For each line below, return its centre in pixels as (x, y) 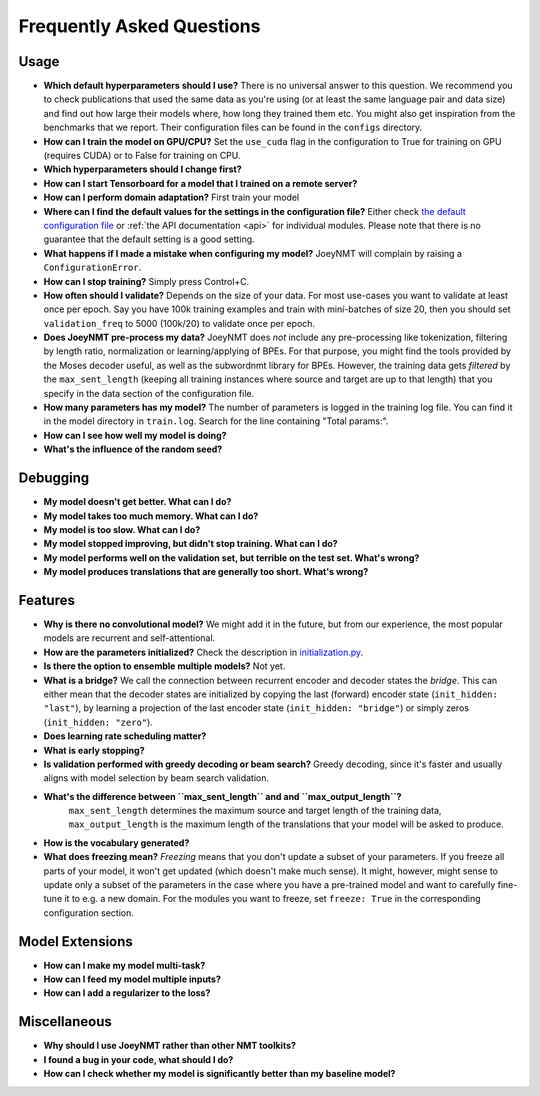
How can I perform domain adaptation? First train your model (171, 197)
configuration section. (89, 912)
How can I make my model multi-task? (124, 965)
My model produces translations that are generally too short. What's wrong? (206, 572)
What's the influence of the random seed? (133, 449)
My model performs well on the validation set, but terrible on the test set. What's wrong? (231, 557)
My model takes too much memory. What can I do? (151, 516)
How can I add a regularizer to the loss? (127, 993)
